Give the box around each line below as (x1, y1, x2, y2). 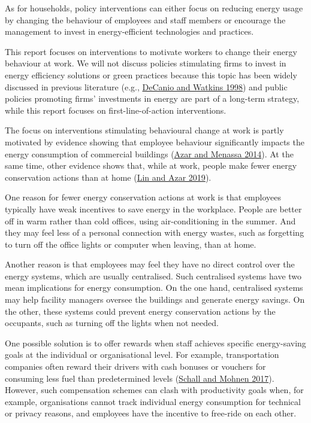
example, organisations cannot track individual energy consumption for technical (5, 395, 301, 407)
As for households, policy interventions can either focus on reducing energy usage (5, 2, 303, 14)
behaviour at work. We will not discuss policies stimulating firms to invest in (5, 57, 286, 69)
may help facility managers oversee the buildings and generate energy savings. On (5, 293, 305, 306)
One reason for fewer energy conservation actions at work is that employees (5, 191, 282, 203)
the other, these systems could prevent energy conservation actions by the (5, 305, 276, 317)
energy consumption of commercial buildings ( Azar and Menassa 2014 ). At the (5, 147, 294, 160)
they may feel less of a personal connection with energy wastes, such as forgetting (5, 226, 304, 239)
